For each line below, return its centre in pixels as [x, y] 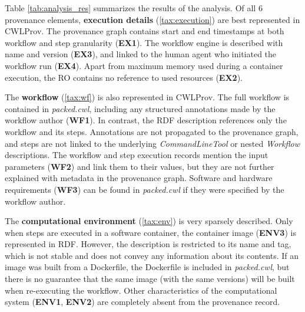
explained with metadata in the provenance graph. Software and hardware [139, 178]
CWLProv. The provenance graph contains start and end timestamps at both [145, 31]
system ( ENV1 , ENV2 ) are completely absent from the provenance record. [142, 302]
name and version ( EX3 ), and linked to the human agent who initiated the [141, 54]
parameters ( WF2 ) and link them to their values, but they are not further [140, 166]
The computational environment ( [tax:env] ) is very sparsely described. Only [149, 221]
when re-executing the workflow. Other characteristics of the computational [141, 290]
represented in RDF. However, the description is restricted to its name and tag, [148, 244]
